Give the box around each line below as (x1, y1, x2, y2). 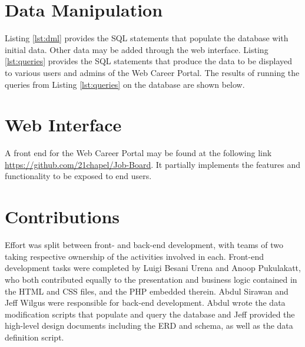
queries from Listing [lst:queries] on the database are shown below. (5, 78, 245, 90)
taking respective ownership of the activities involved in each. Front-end (5, 250, 264, 262)
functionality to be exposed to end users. (5, 170, 152, 182)
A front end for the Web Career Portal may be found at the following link (5, 147, 272, 159)
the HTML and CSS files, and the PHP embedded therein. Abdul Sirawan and (5, 285, 289, 297)
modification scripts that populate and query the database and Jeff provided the (5, 308, 295, 320)
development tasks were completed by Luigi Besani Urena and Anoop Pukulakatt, (5, 262, 301, 274)
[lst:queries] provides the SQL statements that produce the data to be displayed (5, 55, 293, 67)
